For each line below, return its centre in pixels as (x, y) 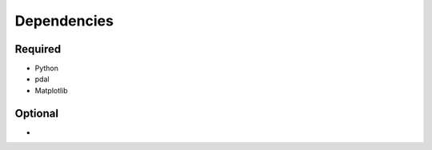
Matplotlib (51, 90)
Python (47, 69)
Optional (37, 113)
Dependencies (64, 21)
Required (38, 49)
